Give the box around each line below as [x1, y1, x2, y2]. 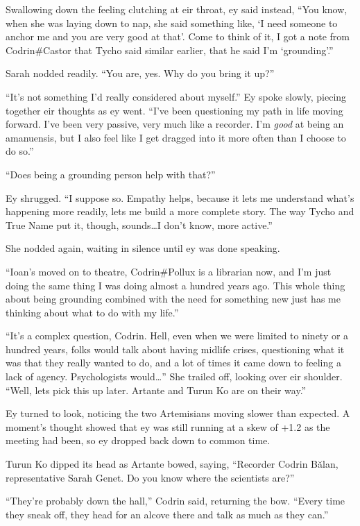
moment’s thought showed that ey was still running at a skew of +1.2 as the [6, 419, 330, 434]
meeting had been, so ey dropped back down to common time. [6, 433, 271, 448]
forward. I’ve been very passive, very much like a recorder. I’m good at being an [6, 117, 344, 131]
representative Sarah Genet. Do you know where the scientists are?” [6, 470, 295, 484]
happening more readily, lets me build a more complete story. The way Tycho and [6, 204, 354, 219]
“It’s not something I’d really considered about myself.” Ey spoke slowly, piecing [6, 89, 347, 103]
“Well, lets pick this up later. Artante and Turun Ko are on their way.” [6, 382, 307, 397]
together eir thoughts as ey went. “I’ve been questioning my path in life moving [6, 103, 343, 117]
